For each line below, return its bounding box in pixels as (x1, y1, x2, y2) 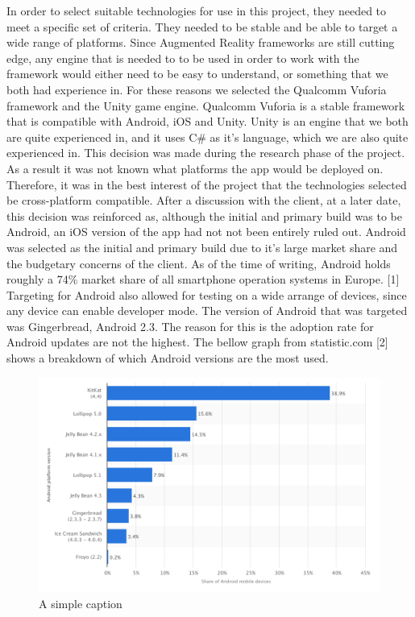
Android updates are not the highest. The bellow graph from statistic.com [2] (6, 333, 388, 350)
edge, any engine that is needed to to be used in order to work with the (6, 49, 359, 66)
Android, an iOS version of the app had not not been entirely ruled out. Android (6, 223, 406, 240)
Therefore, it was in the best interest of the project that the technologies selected (6, 176, 407, 193)
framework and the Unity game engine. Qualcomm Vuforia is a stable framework (6, 97, 405, 114)
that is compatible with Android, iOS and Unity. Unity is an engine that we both (6, 113, 409, 130)
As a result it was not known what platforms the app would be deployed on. (6, 159, 384, 176)
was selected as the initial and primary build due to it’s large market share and (6, 238, 398, 255)
